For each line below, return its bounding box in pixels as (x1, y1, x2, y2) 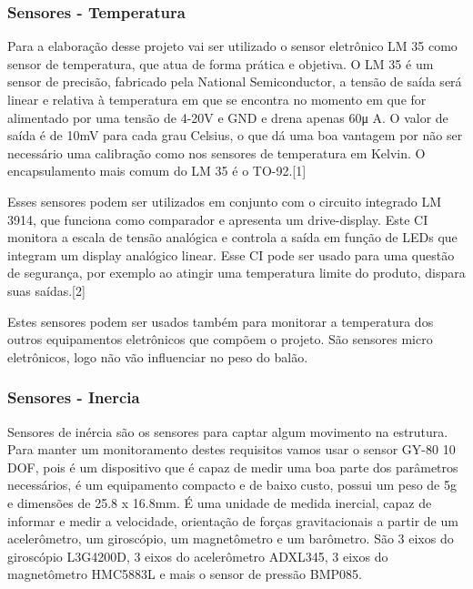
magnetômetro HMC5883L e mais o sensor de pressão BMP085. (7, 564, 362, 584)
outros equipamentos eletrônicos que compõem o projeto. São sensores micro (7, 330, 433, 349)
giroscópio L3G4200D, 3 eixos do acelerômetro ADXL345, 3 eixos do (7, 546, 388, 565)
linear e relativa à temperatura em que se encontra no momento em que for (7, 90, 427, 108)
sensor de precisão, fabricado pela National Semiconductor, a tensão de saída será (7, 72, 462, 91)
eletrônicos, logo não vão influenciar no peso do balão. (7, 347, 308, 366)
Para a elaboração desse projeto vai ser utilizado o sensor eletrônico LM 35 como (7, 36, 458, 56)
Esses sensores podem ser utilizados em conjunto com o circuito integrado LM (7, 191, 442, 210)
